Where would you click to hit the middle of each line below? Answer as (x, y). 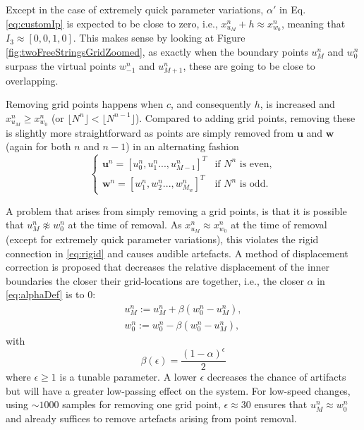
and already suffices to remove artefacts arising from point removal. (151, 418)
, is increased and (297, 104)
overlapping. (32, 80)
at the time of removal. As (125, 225)
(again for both (38, 146)
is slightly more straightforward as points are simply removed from (150, 132)
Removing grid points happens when (85, 104)
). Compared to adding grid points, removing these (245, 117)
